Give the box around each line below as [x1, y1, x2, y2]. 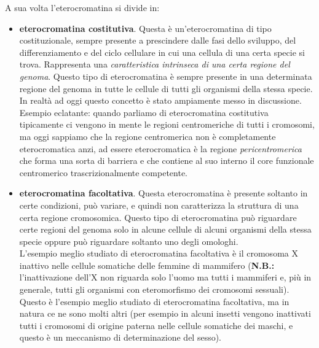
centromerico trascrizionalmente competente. [19, 166, 187, 179]
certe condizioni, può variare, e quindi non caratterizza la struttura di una [19, 198, 299, 211]
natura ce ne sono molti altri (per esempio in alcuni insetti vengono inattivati [19, 307, 311, 320]
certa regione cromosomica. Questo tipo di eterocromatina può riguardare [19, 211, 297, 223]
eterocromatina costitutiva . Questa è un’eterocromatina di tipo [19, 21, 272, 34]
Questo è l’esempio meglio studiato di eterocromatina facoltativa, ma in [19, 295, 289, 307]
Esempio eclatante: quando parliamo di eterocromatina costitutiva [19, 106, 269, 118]
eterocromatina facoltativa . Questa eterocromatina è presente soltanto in [19, 187, 308, 199]
